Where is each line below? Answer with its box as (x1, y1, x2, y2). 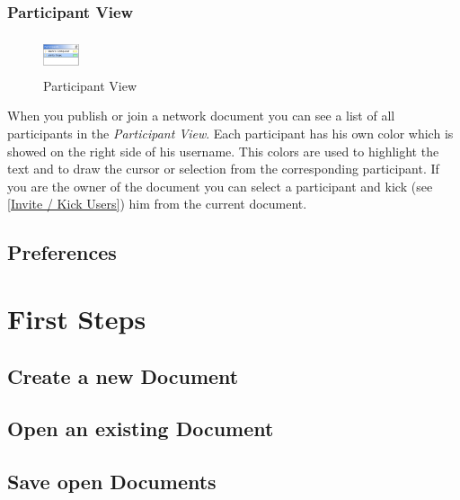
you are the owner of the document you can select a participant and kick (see (7, 176, 433, 195)
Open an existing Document (7, 415, 274, 442)
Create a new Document (7, 362, 239, 389)
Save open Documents (7, 468, 217, 496)
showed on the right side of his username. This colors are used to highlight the (7, 141, 439, 160)
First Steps (7, 299, 146, 336)
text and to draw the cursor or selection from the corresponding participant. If (7, 159, 439, 178)
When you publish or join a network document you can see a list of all (7, 106, 395, 125)
